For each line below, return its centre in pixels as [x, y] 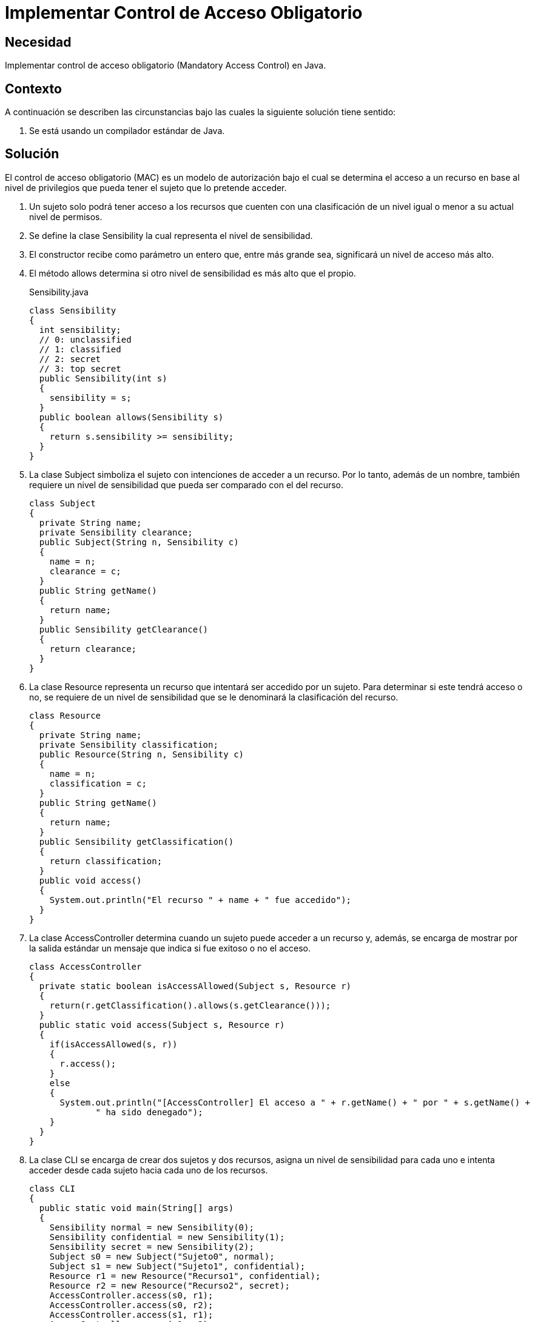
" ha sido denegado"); [149, 1112]
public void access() [90, 880]
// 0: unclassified [85, 339]
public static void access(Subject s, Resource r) [162, 1025]
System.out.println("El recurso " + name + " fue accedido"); [200, 900]
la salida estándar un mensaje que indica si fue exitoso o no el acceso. [170, 948]
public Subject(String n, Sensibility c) [139, 542]
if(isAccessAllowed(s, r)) [113, 1044]
